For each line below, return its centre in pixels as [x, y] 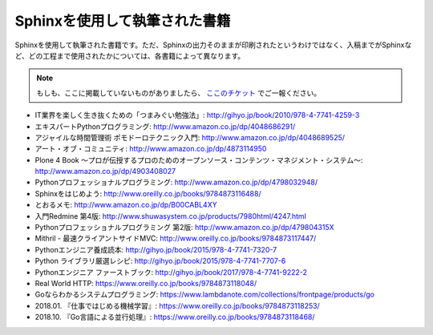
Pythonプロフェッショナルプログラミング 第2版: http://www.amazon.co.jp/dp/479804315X [184, 228]
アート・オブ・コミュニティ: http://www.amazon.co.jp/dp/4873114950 [151, 149]
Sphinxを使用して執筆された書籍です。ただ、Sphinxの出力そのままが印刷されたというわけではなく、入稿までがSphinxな [213, 45]
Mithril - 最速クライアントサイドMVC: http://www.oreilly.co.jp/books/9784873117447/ [176, 238]
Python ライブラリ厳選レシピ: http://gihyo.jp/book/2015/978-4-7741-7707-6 [160, 261]
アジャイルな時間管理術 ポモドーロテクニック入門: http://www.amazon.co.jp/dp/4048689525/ [190, 137]
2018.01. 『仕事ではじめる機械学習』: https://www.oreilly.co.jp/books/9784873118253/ [177, 305]
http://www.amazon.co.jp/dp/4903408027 [105, 172]
